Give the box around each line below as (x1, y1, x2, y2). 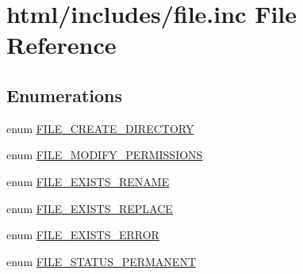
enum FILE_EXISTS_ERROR (6, 226, 159, 243)
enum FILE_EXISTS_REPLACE (6, 200, 173, 216)
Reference (6, 29, 117, 61)
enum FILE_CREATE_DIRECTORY (6, 120, 194, 136)
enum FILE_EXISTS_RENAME (6, 173, 170, 189)
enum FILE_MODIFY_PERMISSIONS (6, 147, 203, 163)
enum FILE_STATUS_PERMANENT (6, 253, 197, 269)
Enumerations (6, 82, 123, 107)
